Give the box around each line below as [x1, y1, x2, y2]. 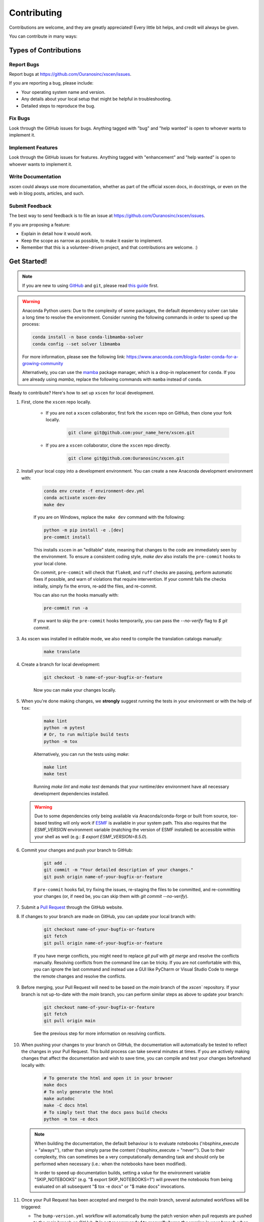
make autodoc [44, 1095, 75, 1101]
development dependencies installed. [33, 790, 110, 796]
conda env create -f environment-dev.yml [44, 488, 145, 494]
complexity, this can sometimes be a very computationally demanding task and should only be [34, 1154, 224, 1160]
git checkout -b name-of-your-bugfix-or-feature [44, 675, 163, 680]
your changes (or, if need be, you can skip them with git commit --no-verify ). [33, 894, 189, 899]
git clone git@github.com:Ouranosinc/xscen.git [68, 456, 184, 461]
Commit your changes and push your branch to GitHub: [21, 847, 133, 853]
